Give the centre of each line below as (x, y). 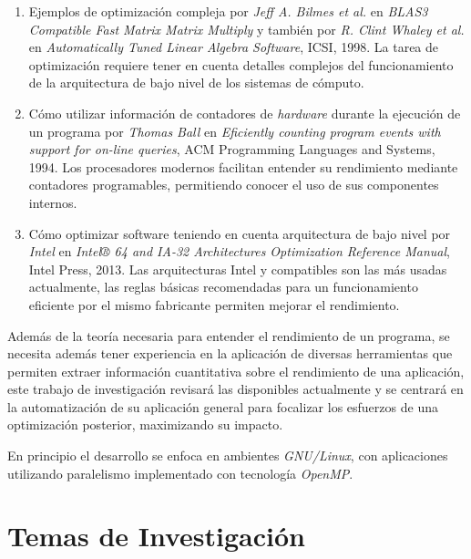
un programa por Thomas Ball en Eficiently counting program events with (235, 131)
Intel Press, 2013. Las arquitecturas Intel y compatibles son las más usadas (238, 269)
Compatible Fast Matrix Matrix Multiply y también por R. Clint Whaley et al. (246, 29)
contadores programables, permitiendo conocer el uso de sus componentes (234, 185)
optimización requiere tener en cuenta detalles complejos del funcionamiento (241, 64)
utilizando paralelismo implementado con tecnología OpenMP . (180, 473)
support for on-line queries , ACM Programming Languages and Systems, (232, 149)
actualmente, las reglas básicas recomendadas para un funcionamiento (223, 287)
